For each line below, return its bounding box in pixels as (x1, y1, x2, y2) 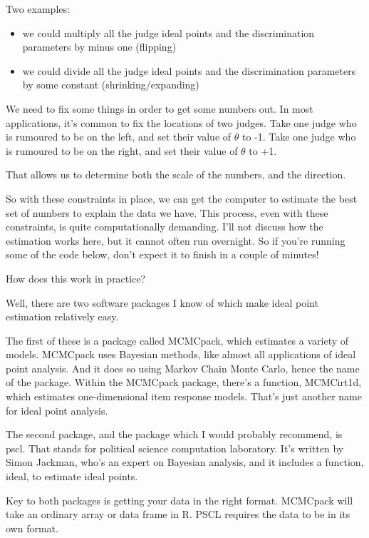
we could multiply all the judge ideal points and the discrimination (22, 25, 315, 40)
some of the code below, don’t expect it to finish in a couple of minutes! (6, 247, 319, 262)
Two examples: (6, 1, 70, 16)
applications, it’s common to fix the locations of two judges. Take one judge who (6, 115, 357, 130)
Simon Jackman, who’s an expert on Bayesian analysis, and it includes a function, (6, 455, 364, 470)
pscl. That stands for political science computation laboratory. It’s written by (6, 440, 344, 455)
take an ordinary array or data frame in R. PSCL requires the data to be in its (6, 507, 350, 522)
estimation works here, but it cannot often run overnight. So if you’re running (6, 233, 345, 248)
